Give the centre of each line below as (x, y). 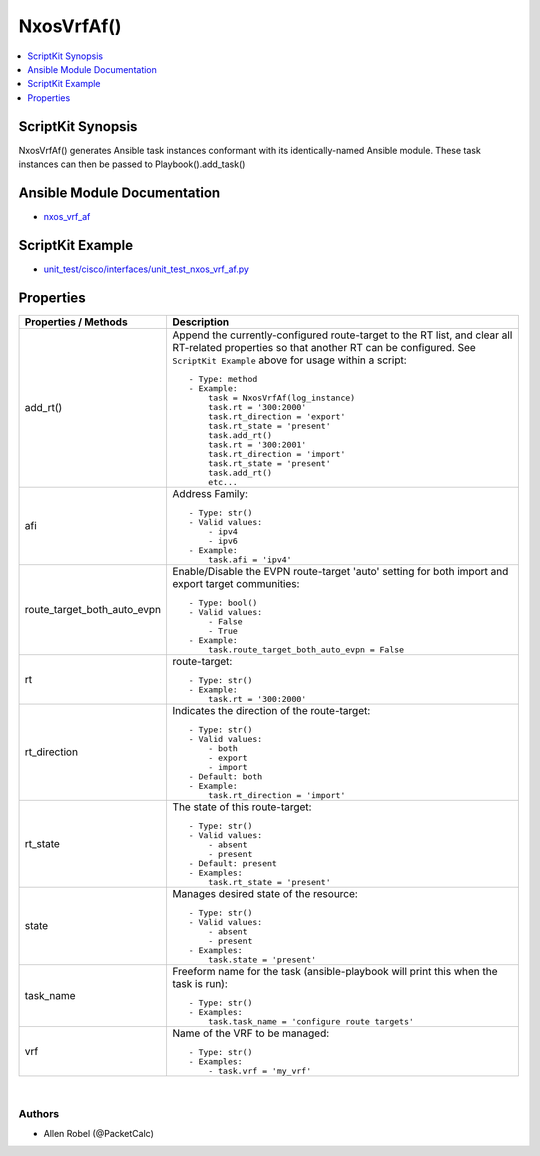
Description (201, 322)
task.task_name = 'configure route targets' (311, 1021)
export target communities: (236, 583)
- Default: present (232, 863)
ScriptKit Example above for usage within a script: (289, 360)
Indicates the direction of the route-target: (271, 710)
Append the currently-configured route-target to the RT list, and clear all (342, 335)
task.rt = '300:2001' (257, 444)
